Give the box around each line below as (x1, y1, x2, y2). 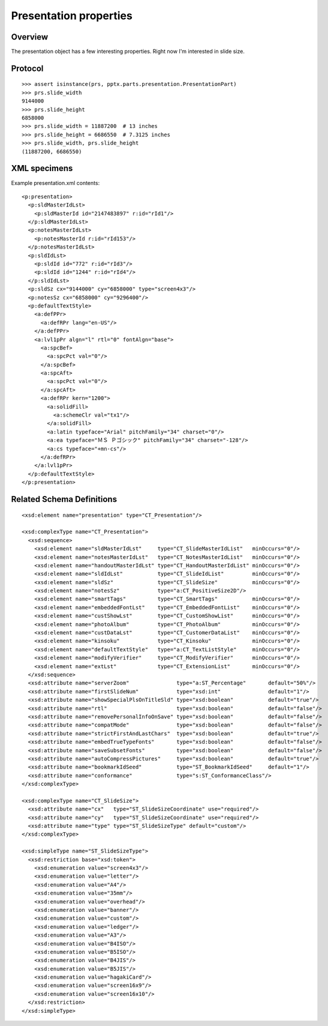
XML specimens (11, 163, 73, 174)
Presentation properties (11, 9, 133, 22)
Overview (11, 32, 49, 42)
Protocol (11, 63, 44, 73)
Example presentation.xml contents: (11, 179, 100, 186)
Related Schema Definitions (11, 494, 117, 504)
